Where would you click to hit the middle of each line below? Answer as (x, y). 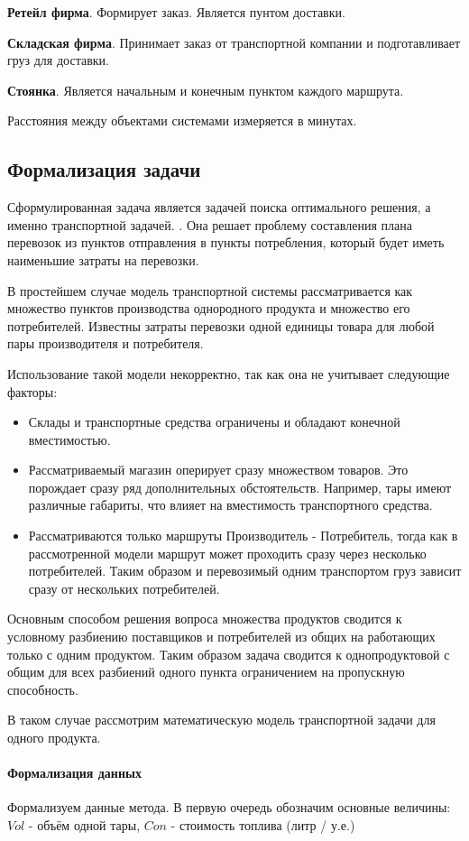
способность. (43, 689)
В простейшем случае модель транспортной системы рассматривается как (210, 290)
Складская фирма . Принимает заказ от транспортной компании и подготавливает (234, 42)
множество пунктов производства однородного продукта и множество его (209, 308)
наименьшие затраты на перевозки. (103, 259)
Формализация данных (74, 773)
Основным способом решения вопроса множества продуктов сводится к (205, 619)
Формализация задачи (104, 169)
